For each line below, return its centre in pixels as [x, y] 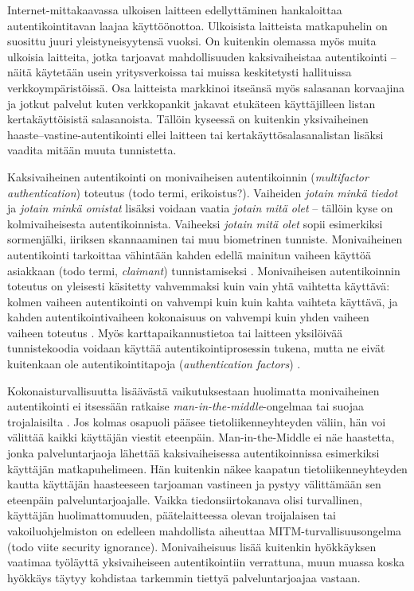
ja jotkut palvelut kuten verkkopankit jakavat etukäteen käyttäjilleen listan [191, 103]
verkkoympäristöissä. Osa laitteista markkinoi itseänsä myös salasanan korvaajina [206, 87]
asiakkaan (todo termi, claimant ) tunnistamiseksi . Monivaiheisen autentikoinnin [204, 270]
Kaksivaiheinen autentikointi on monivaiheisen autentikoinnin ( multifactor [188, 176]
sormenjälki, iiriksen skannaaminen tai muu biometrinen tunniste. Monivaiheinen [205, 239]
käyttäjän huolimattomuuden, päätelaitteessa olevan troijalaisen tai [172, 515]
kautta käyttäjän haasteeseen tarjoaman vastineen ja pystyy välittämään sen [194, 484]
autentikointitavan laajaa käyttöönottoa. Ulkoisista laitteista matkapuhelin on [197, 25]
